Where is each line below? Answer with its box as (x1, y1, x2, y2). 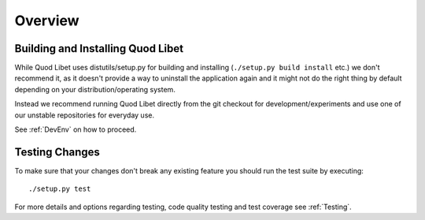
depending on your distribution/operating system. (14, 84, 176, 94)
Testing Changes (14, 145, 100, 158)
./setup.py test (28, 185, 91, 193)
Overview (14, 12, 79, 29)
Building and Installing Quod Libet (14, 42, 184, 55)
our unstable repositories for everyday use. (14, 110, 155, 120)
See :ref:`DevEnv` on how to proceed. (14, 125, 137, 134)
